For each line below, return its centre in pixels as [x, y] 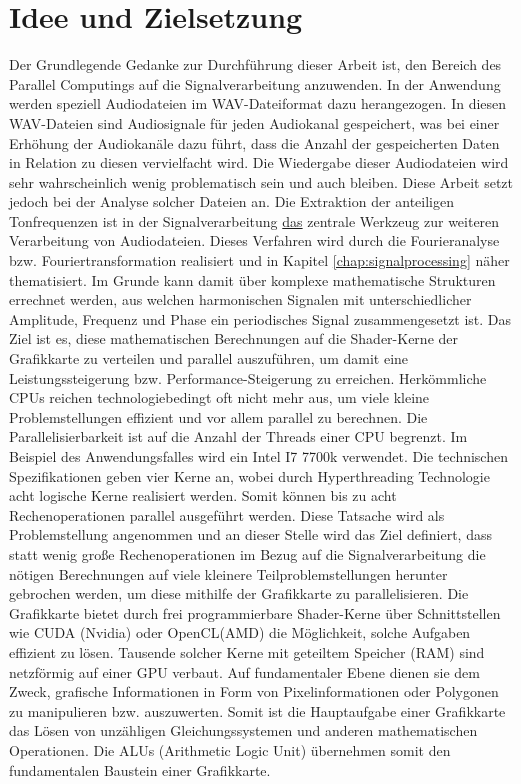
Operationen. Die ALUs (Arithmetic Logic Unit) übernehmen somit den [230, 749]
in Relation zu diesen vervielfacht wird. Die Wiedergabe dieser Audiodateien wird [259, 162]
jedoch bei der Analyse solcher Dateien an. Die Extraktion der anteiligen [232, 201]
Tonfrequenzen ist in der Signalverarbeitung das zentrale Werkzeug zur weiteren [254, 220]
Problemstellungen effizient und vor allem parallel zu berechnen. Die [218, 416]
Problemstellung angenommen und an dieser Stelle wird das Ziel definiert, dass [250, 534]
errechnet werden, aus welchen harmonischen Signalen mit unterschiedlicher [240, 299]
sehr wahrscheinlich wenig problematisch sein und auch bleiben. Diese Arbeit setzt [261, 181]
